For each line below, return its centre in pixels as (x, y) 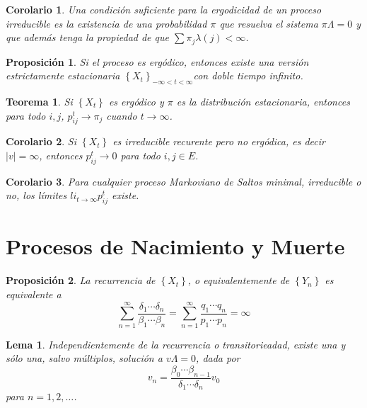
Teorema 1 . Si (39, 102)
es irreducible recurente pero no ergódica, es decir (219, 141)
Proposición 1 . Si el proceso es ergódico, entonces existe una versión (157, 61)
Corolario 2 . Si (41, 141)
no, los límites (36, 195)
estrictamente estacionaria (63, 75)
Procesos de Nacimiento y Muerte (175, 246)
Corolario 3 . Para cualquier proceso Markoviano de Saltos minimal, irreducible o (183, 181)
